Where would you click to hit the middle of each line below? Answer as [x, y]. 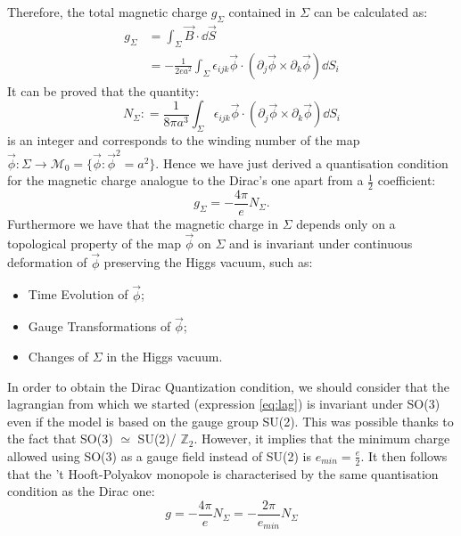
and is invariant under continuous [321, 243]
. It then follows [404, 455]
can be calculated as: [370, 12]
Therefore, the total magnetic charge [107, 12]
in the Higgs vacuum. [165, 356]
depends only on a [346, 224]
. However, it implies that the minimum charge [322, 439]
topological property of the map [94, 243]
